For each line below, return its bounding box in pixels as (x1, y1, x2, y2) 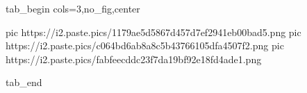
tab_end (6, 75, 42, 90)
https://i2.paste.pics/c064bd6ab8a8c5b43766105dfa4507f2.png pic (6, 38, 284, 53)
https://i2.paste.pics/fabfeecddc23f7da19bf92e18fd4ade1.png (6, 51, 262, 66)
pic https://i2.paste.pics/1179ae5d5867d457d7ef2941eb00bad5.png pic (6, 24, 301, 39)
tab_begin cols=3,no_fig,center (6, 1, 140, 15)
